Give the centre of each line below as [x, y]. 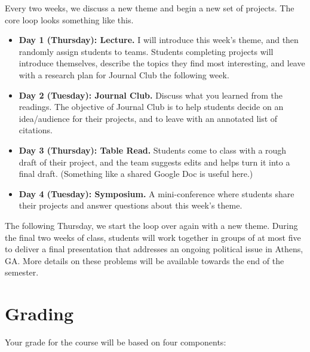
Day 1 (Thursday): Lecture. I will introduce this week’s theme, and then [159, 40]
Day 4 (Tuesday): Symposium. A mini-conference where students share [156, 193]
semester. [22, 272]
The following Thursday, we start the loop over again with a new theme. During [151, 225]
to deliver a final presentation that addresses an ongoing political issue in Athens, [154, 249]
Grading [39, 313]
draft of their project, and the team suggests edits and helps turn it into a [154, 162]
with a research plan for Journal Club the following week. [124, 74]
